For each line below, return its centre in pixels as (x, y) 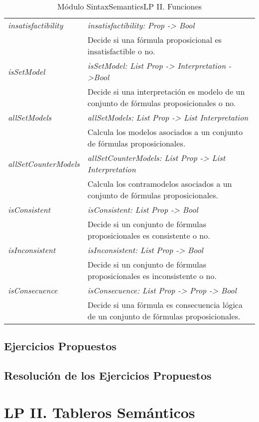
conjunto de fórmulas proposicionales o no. (162, 103)
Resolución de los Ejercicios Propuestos (108, 375)
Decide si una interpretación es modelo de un (166, 91)
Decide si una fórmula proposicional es (154, 40)
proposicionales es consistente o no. (149, 235)
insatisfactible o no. (121, 51)
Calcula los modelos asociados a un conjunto (165, 132)
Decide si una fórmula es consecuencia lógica (165, 305)
